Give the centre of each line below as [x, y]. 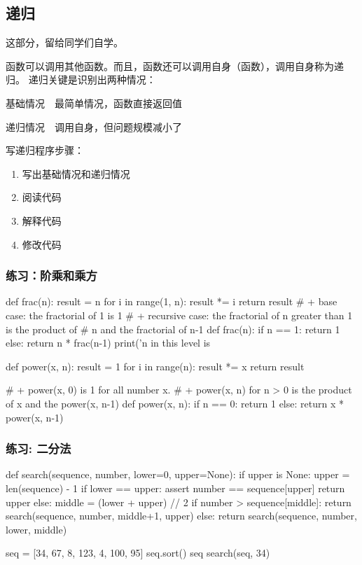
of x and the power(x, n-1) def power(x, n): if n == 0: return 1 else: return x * [175, 403]
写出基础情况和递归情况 [76, 173]
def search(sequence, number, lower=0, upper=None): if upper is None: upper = [178, 474]
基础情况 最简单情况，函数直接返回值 [94, 103]
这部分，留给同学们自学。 [64, 42]
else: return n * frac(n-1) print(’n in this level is [108, 343]
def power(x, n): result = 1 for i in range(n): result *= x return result [155, 366]
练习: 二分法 [39, 448]
